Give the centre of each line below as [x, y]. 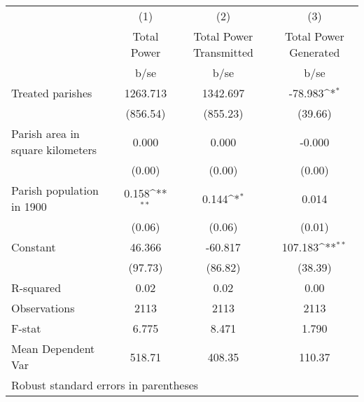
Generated [315, 52]
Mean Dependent [53, 348]
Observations [43, 308]
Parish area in [45, 133]
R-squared [36, 287]
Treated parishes [52, 93]
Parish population [55, 190]
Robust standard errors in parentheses [105, 385]
